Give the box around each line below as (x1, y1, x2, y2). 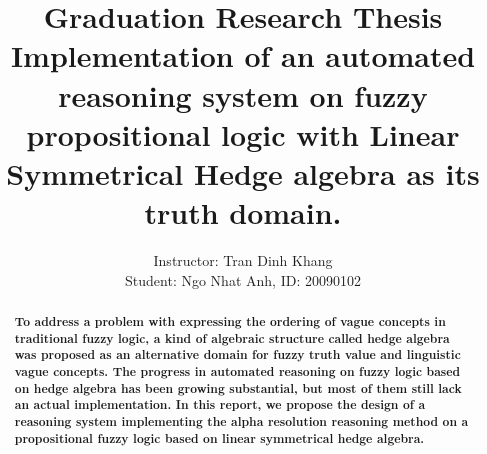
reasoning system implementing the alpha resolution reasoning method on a (14, 412, 469, 430)
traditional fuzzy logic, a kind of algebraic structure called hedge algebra (14, 329, 450, 347)
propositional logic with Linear (26, 113, 460, 154)
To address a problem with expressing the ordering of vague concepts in (14, 313, 446, 331)
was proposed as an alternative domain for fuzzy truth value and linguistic (14, 346, 461, 364)
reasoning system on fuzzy (58, 74, 428, 115)
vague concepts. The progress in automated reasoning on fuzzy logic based (14, 363, 461, 381)
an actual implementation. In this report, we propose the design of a (14, 396, 426, 414)
